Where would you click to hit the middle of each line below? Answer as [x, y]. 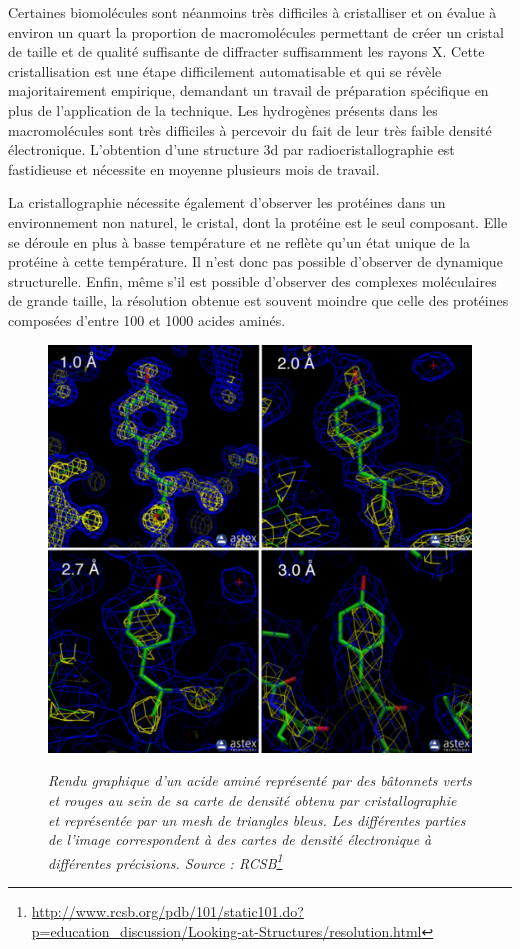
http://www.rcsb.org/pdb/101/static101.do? [167, 910]
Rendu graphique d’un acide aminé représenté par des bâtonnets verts [260, 780]
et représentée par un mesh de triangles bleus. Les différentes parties [257, 819]
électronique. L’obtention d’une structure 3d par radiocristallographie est [231, 149]
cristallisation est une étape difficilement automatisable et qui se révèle [225, 70]
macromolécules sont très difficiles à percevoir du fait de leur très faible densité [250, 129]
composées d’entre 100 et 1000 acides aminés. [147, 319]
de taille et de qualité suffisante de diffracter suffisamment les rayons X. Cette [246, 51]
